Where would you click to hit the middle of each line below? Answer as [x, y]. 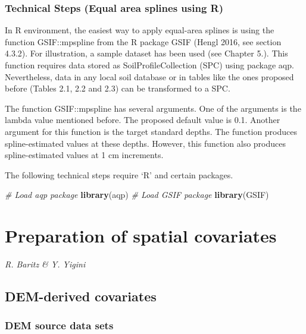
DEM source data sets [59, 325]
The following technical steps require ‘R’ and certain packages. [119, 174]
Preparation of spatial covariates [141, 236]
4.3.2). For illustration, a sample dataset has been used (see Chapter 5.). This [146, 53]
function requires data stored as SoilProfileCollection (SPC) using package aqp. [149, 65]
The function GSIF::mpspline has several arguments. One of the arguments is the [153, 108]
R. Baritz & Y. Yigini [45, 264]
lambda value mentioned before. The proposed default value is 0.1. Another [143, 120]
